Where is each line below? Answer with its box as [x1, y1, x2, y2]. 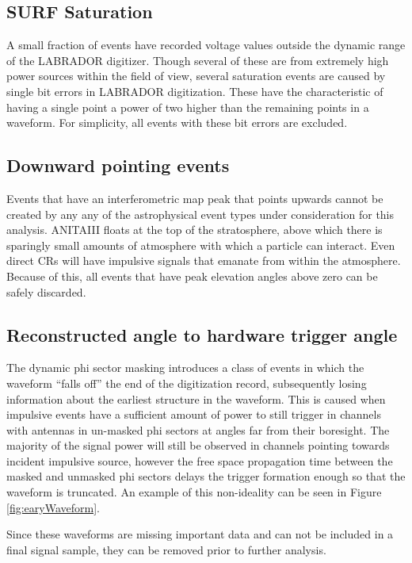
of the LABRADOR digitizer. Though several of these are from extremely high [6, 52, 389, 68]
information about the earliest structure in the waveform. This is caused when [6, 390, 386, 407]
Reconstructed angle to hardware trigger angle [6, 322, 398, 347]
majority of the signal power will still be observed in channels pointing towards [6, 437, 390, 454]
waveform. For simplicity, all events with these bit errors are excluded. [6, 114, 348, 131]
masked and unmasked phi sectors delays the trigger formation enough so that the [6, 468, 406, 484]
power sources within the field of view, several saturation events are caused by [6, 67, 386, 84]
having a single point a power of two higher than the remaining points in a [6, 98, 369, 115]
